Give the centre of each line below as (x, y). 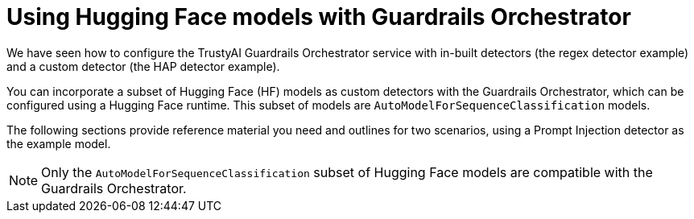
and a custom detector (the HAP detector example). (143, 66)
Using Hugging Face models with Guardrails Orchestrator (319, 17)
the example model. (59, 143)
